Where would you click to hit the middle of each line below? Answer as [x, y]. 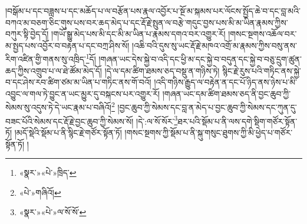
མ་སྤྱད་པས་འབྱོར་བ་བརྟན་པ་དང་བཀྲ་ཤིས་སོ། [67, 45]
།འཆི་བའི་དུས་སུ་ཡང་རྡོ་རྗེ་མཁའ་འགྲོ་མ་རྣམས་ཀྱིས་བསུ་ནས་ [214, 45]
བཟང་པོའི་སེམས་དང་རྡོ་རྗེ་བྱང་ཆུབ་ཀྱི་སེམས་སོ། [70, 121]
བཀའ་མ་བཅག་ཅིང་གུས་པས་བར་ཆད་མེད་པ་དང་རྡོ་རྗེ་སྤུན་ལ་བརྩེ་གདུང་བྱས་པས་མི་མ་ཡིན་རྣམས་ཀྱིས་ [147, 22]
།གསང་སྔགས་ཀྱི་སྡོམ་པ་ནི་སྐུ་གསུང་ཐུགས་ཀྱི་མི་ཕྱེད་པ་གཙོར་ [209, 132]
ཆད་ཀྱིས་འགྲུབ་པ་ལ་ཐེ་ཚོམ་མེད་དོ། [54, 70]
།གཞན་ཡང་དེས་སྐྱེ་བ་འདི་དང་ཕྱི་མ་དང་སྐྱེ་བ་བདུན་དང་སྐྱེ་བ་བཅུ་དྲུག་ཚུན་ [200, 59]
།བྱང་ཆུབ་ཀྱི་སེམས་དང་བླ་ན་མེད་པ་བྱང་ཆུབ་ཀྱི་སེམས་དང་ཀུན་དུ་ [207, 107]
